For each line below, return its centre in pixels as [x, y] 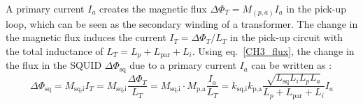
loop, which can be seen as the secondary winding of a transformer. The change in [182, 23]
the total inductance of [55, 50]
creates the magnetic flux [153, 8]
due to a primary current [183, 65]
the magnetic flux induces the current [86, 37]
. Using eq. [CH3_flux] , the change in [273, 50]
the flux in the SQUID [54, 65]
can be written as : [292, 65]
